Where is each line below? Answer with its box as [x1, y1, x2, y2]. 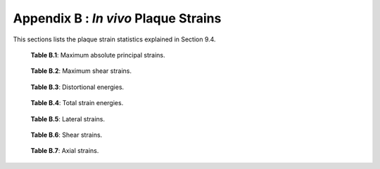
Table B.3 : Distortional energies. [30, 83, 125, 91]
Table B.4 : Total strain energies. [30, 99, 124, 107]
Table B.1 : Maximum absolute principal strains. [30, 50, 165, 59]
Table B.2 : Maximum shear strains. [30, 67, 132, 75]
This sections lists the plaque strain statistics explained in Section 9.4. [13, 35, 216, 43]
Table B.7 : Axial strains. [30, 147, 99, 155]
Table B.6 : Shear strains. [30, 130, 103, 139]
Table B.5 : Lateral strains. [30, 114, 106, 123]
